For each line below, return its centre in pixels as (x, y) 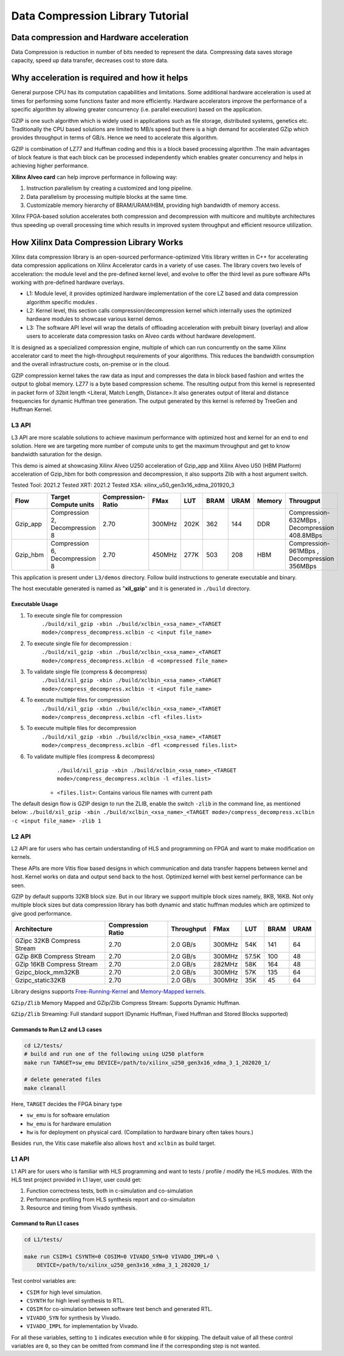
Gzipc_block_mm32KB (47, 972)
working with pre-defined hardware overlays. (68, 282)
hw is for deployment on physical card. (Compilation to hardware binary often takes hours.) (140, 1132)
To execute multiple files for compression (78, 700)
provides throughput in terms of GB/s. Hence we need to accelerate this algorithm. (115, 137)
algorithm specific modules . (62, 302)
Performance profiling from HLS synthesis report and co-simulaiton (111, 1199)
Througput (305, 501)
